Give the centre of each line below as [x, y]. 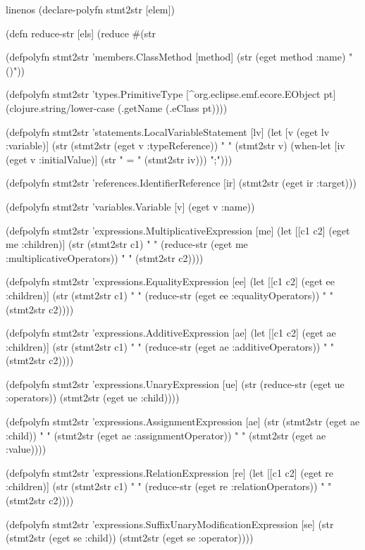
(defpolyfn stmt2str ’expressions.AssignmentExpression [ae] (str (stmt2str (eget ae [183, 421]
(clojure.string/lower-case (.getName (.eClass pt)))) [117, 107]
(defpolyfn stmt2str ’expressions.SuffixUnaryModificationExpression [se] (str [170, 524]
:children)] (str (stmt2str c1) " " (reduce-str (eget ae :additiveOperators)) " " [170, 346]
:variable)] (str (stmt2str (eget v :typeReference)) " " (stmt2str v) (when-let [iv [175, 145]
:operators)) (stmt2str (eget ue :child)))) [93, 398]
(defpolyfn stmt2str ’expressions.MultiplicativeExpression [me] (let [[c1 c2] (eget [178, 230]
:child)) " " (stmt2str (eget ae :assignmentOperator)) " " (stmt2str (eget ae [166, 435]
